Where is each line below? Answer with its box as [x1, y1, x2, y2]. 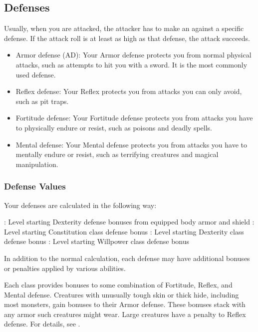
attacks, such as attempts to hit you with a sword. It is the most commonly [15, 59, 248, 69]
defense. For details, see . [4, 318, 80, 329]
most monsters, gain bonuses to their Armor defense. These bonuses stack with [4, 299, 246, 309]
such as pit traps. [15, 95, 69, 106]
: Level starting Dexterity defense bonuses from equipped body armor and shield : [4, 216, 255, 227]
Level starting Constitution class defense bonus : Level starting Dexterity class [4, 226, 244, 236]
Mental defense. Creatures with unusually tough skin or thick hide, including [4, 289, 239, 299]
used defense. [15, 69, 56, 79]
